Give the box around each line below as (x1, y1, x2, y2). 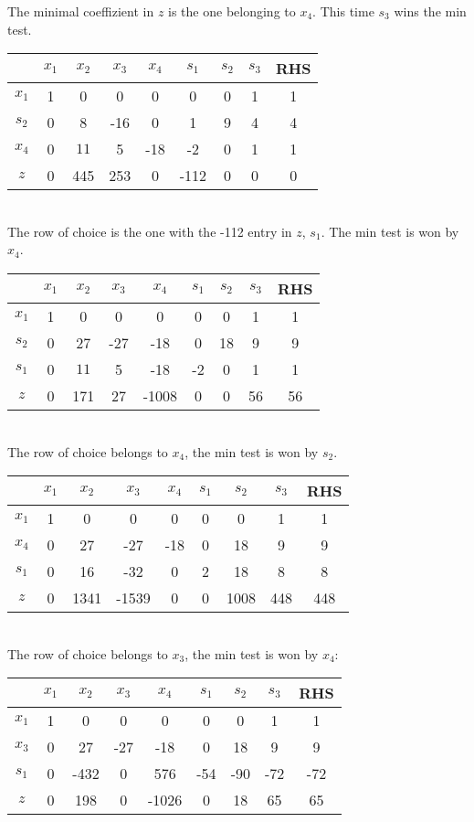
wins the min (394, 2, 467, 20)
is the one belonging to (168, 2, 296, 20)
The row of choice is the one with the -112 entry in (7, 221, 292, 240)
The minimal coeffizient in (7, 2, 154, 20)
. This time (312, 2, 374, 20)
